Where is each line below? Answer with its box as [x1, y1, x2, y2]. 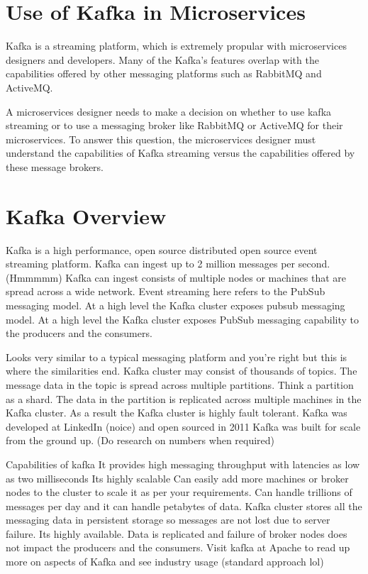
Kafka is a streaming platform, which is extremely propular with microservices [6, 38, 347, 53]
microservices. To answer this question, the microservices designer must [6, 131, 316, 146]
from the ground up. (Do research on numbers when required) [6, 433, 275, 448]
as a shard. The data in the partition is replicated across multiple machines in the [6, 391, 362, 406]
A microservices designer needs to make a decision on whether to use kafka [6, 104, 332, 118]
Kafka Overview [6, 201, 167, 230]
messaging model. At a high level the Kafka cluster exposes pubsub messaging [6, 297, 345, 312]
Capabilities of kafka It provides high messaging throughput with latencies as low [6, 456, 360, 471]
